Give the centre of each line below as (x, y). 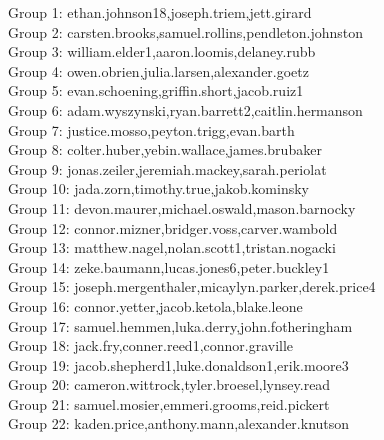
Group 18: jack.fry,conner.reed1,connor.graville (151, 345)
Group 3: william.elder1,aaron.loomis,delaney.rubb (162, 51)
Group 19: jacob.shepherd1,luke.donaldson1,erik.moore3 (178, 364)
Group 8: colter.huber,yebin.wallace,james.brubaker (165, 149)
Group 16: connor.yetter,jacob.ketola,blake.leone (155, 305)
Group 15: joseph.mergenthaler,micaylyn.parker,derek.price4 (192, 286)
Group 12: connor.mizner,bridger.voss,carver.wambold (173, 227)
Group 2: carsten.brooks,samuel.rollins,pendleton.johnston (185, 31)
